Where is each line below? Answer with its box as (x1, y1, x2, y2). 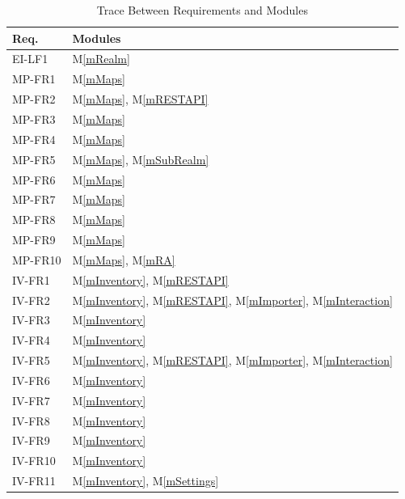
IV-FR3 (12, 311, 50, 328)
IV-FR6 (12, 371, 50, 388)
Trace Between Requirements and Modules (96, 2, 308, 18)
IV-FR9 (12, 432, 50, 449)
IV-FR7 (12, 391, 50, 408)
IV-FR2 (12, 291, 50, 308)
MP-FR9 (12, 231, 56, 248)
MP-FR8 (12, 211, 56, 228)
